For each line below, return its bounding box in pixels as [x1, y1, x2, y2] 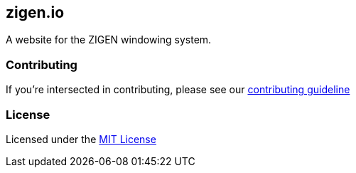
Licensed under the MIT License [6, 132, 156, 145]
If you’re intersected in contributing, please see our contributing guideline [6, 83, 350, 96]
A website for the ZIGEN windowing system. [6, 33, 212, 46]
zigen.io [6, 4, 65, 21]
